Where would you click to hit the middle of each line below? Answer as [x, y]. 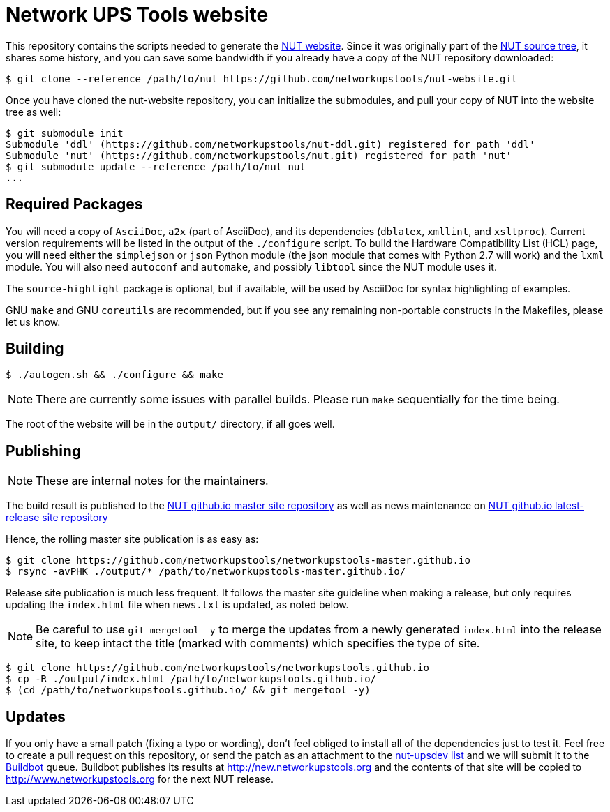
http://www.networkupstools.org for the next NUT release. [140, 779]
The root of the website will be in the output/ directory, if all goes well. [170, 424]
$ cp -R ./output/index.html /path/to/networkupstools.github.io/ [191, 679]
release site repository [57, 518]
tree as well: [34, 112]
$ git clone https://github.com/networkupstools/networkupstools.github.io [217, 668]
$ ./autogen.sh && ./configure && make [114, 375]
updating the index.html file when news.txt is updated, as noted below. [177, 605]
